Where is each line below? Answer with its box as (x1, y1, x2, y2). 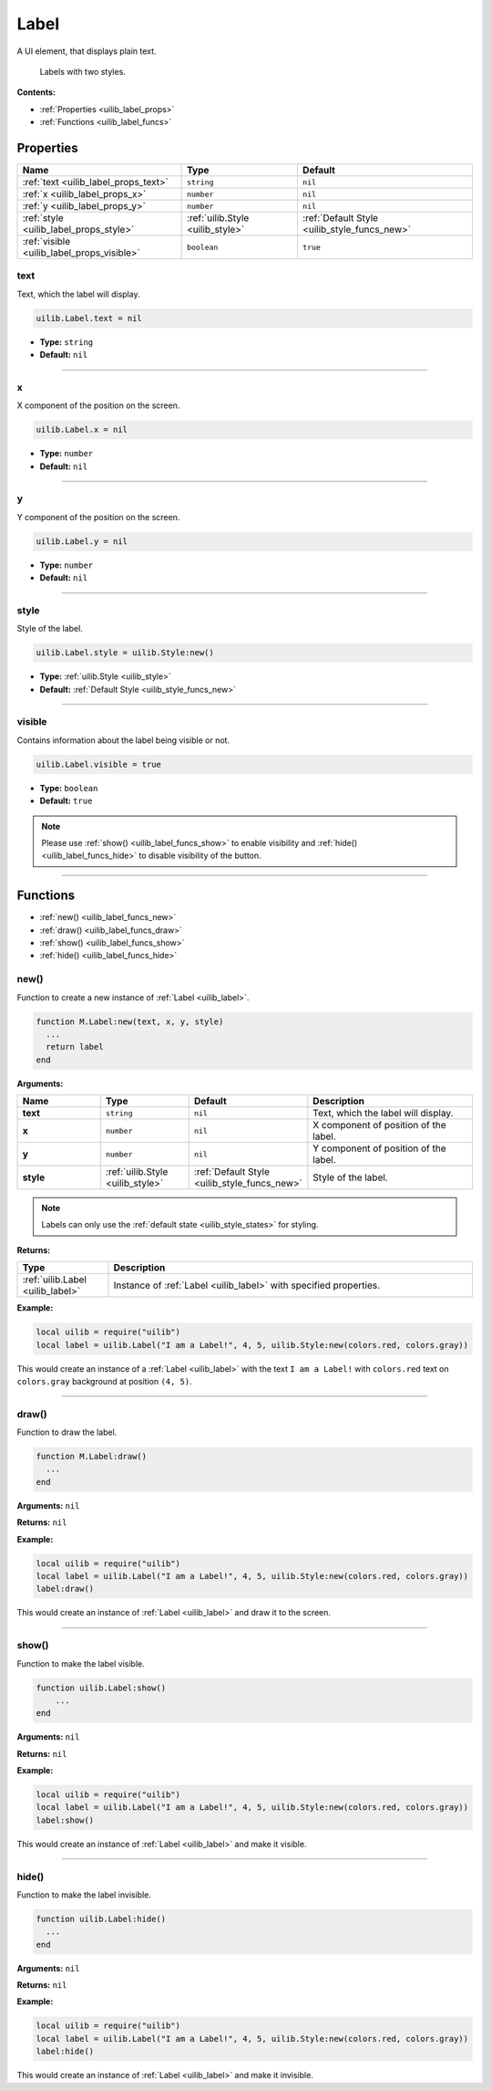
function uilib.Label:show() (36, 1682, 167, 1693)
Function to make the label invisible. (16, 1889, 152, 1900)
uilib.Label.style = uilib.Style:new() (36, 648, 214, 658)
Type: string (39, 336, 94, 347)
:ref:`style (22, 212, 64, 225)
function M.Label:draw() (36, 1451, 148, 1462)
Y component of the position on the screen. (16, 511, 180, 522)
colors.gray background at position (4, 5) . (16, 1375, 192, 1386)
